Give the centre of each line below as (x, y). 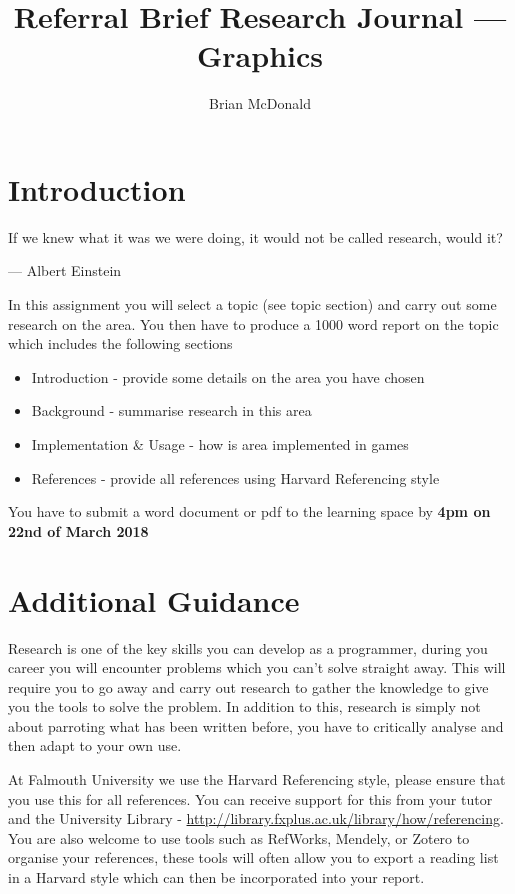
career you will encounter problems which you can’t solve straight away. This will (257, 667)
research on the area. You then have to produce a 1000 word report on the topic (253, 323)
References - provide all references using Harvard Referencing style (235, 477)
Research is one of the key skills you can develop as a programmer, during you (248, 647)
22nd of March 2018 (78, 530)
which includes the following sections (120, 343)
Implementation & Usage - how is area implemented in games (220, 444)
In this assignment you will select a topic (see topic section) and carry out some (252, 304)
